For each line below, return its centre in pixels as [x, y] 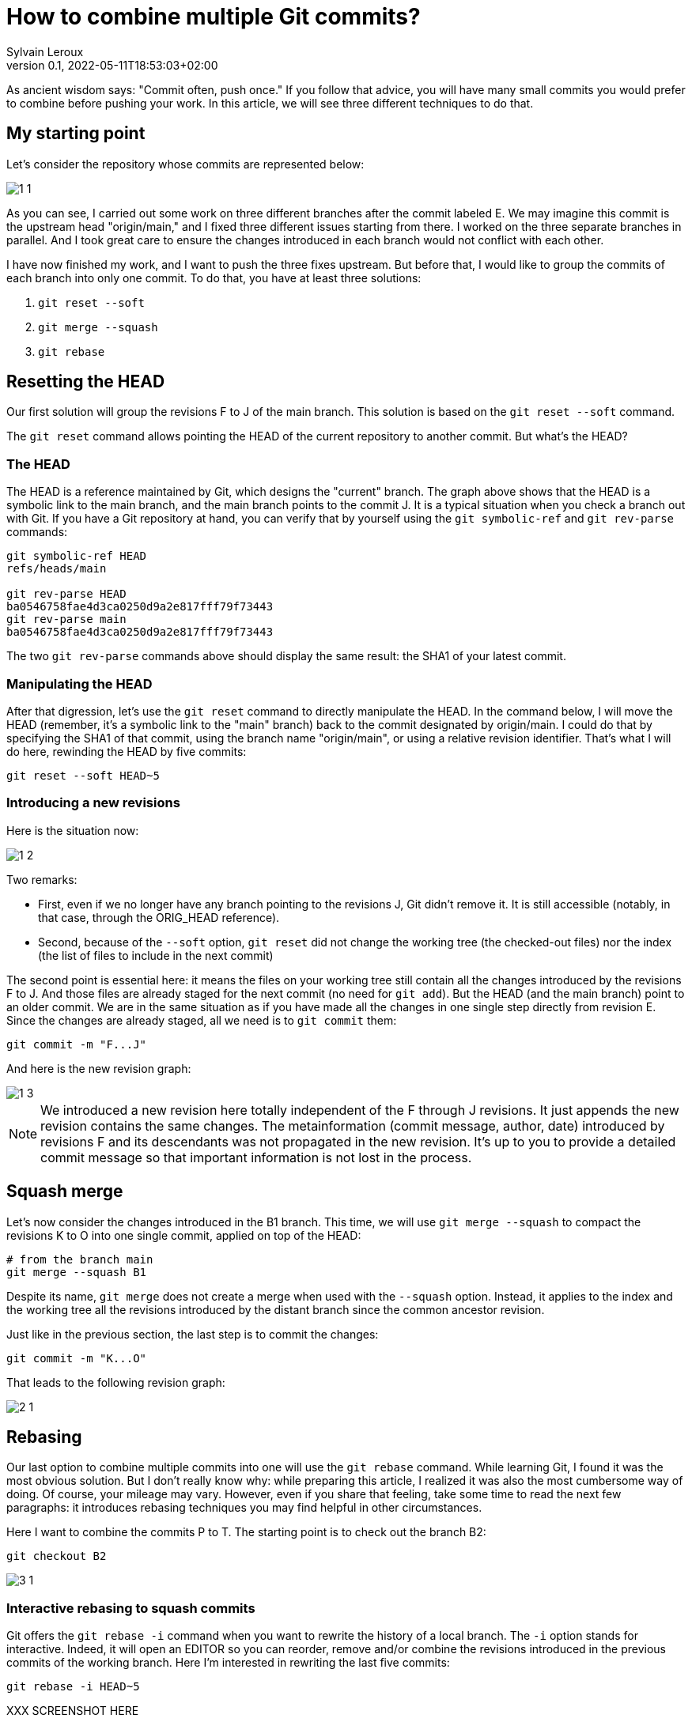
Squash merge [65, 1191]
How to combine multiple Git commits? [214, 17]
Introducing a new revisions [93, 803]
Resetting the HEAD [86, 382]
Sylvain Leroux [45, 51]
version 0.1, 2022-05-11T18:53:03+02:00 [112, 65]
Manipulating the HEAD [79, 684]
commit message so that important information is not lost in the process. [256, 1157]
